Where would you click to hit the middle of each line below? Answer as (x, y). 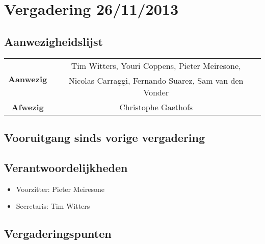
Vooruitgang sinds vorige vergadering (105, 137)
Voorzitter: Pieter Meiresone (60, 189)
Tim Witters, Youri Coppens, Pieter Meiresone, (156, 65)
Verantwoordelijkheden (66, 167)
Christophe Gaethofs (156, 107)
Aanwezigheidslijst (54, 41)
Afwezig (28, 107)
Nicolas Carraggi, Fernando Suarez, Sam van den (156, 80)
